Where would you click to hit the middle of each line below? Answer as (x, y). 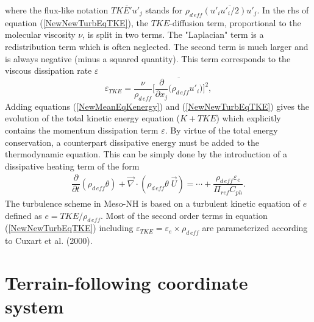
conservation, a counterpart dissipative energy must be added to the (132, 142)
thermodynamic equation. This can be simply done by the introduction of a (146, 154)
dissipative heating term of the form (72, 166)
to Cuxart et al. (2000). (49, 241)
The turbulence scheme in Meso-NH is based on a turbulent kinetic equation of (153, 203)
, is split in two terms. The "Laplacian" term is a (173, 34)
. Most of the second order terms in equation (184, 215)
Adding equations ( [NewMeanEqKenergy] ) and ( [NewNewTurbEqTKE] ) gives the (157, 106)
